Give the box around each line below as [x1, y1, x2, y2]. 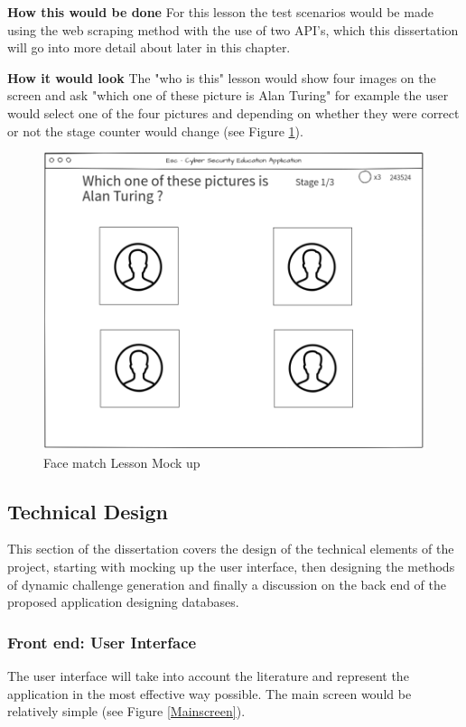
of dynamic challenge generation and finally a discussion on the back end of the [7, 574, 447, 593]
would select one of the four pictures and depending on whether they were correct [7, 103, 460, 122]
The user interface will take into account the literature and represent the [7, 666, 409, 685]
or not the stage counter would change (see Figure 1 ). [7, 121, 303, 140]
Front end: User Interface [7, 630, 197, 653]
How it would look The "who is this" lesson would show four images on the [7, 68, 436, 87]
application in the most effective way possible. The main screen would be [7, 684, 412, 703]
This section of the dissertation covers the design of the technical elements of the [7, 539, 454, 558]
